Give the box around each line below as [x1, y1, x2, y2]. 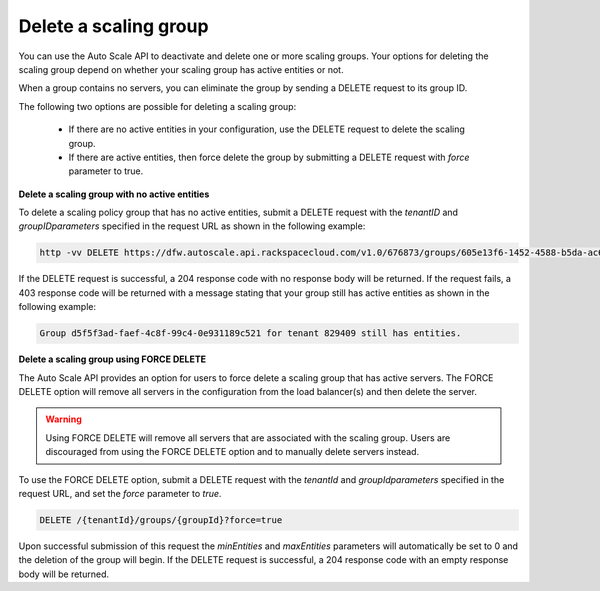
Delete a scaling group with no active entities [18, 188, 210, 200]
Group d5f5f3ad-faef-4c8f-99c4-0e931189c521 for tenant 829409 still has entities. [39, 328, 462, 339]
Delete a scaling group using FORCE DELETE [18, 353, 207, 365]
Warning [45, 413, 82, 425]
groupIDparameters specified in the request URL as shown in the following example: [18, 220, 366, 232]
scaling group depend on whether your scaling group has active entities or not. [18, 63, 344, 75]
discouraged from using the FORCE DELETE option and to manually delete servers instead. [45, 446, 420, 458]
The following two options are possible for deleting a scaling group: [18, 100, 297, 112]
